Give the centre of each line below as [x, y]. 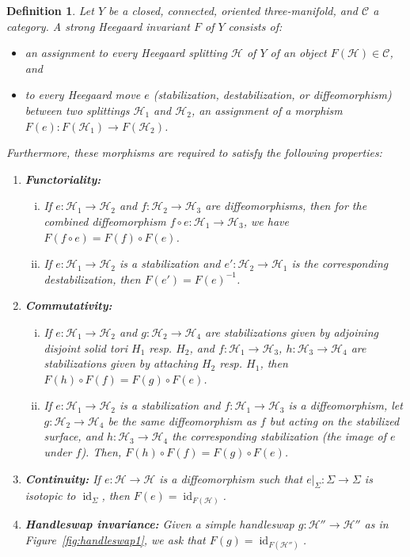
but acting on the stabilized [334, 420]
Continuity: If [63, 478]
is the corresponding [340, 263]
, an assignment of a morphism [267, 110]
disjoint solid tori [85, 347]
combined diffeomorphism [105, 221]
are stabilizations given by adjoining [292, 332]
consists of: [255, 26]
